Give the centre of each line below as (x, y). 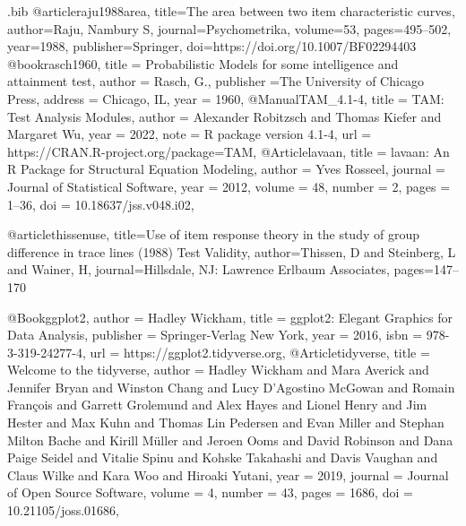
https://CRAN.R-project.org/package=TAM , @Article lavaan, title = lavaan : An (229, 151)
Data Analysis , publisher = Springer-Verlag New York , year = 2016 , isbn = (215, 335)
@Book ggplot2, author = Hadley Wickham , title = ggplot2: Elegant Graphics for (230, 317)
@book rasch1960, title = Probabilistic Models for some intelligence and (203, 63)
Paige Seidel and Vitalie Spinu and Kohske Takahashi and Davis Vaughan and (223, 457)
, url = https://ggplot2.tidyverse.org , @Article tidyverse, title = (256, 352)
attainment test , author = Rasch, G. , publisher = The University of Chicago (216, 81)
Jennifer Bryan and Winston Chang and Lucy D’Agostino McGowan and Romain (231, 387)
